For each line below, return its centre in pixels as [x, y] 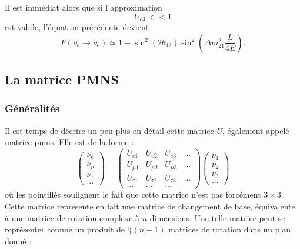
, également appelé [256, 130]
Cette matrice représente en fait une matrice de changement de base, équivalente [150, 206]
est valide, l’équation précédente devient [77, 27]
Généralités [32, 108]
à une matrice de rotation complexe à [72, 217]
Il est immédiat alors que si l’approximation [84, 7]
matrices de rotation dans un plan [230, 229]
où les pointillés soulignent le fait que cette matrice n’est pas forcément [133, 194]
